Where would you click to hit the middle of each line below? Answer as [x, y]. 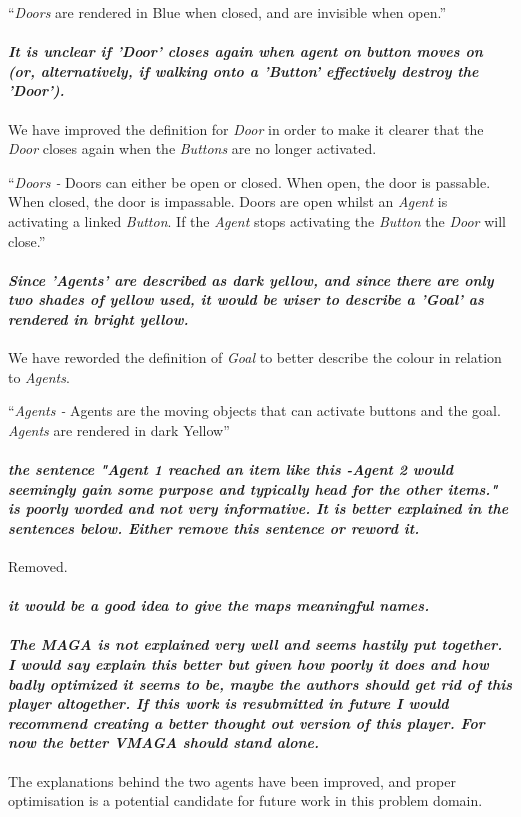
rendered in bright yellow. [98, 318]
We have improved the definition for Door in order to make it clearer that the [246, 128]
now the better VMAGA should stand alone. [164, 742]
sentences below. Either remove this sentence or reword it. [214, 527]
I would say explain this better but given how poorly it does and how [248, 664]
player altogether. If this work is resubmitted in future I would [228, 703]
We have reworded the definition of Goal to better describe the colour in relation [255, 357]
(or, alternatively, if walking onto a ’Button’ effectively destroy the [243, 70]
